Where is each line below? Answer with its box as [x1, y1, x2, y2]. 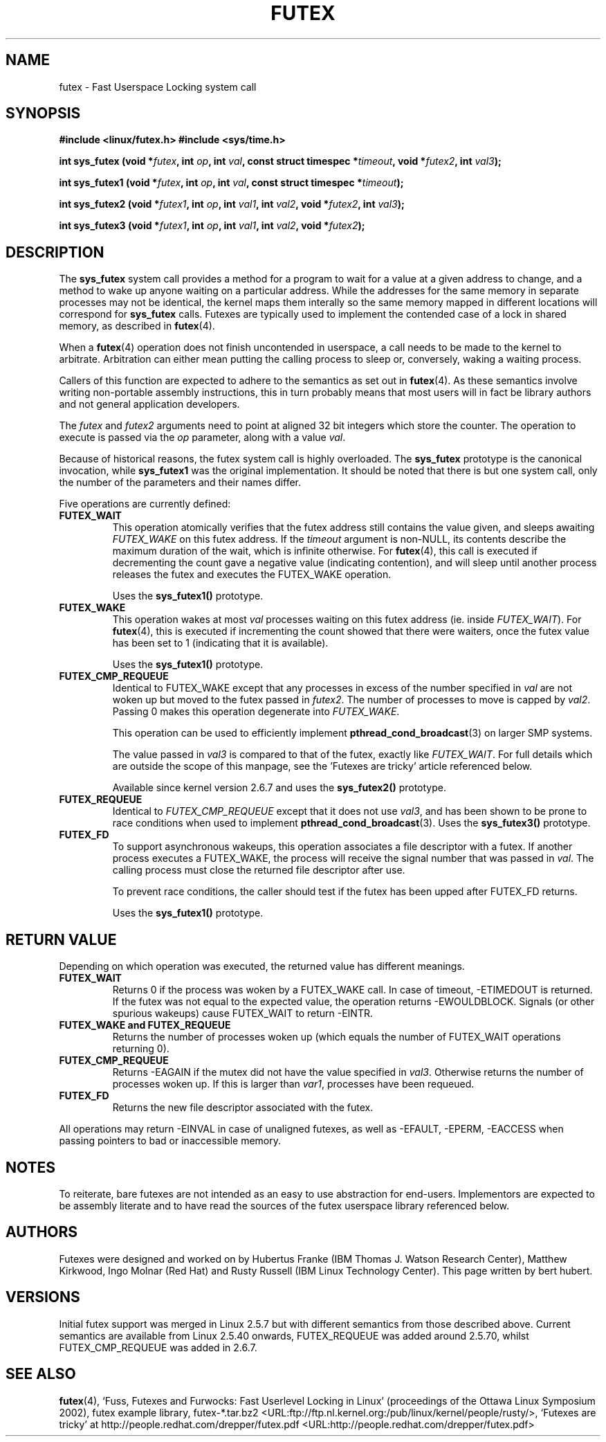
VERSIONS [6, 1288, 80, 1306]
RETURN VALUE [6, 930, 117, 948]
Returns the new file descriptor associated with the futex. [112, 1101, 374, 1114]
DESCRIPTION [6, 243, 104, 261]
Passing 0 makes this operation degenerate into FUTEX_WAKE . [112, 705, 400, 718]
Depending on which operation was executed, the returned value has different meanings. [59, 960, 465, 973]
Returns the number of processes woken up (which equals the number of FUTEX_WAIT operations [112, 1031, 561, 1043]
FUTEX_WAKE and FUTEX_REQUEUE [59, 1019, 231, 1031]
